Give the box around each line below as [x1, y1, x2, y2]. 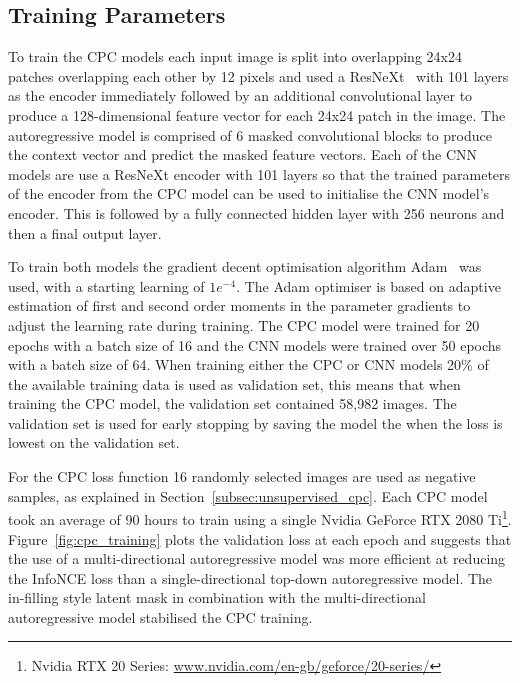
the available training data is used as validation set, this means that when [8, 373, 461, 394]
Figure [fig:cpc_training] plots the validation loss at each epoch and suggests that [8, 528, 512, 549]
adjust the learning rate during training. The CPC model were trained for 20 [8, 314, 480, 335]
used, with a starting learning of [8, 275, 205, 296]
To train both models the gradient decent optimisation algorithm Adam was [8, 256, 482, 277]
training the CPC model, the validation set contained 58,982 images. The [8, 393, 457, 414]
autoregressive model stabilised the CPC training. [8, 606, 313, 627]
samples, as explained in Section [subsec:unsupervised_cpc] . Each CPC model [8, 485, 488, 506]
